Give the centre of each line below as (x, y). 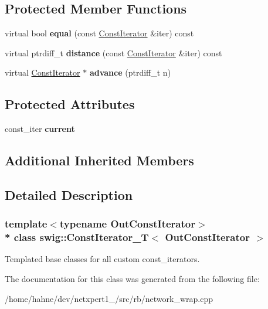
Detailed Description (69, 194)
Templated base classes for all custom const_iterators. (102, 259)
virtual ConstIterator (43, 72)
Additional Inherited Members (99, 160)
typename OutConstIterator (127, 224)
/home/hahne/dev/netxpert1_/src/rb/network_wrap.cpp (109, 298)
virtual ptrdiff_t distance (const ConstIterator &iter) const (113, 52)
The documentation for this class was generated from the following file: (132, 279)
